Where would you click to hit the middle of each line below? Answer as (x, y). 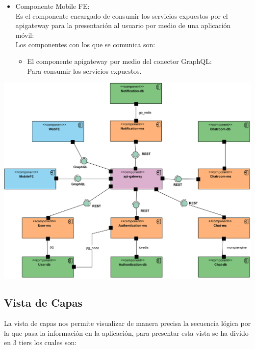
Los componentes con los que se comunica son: (85, 44)
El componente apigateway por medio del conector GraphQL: (119, 61)
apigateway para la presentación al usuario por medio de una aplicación (123, 25)
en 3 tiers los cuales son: (40, 342)
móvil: (25, 35)
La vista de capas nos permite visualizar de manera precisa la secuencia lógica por (127, 323)
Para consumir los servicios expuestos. (84, 71)
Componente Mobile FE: (52, 6)
